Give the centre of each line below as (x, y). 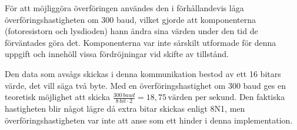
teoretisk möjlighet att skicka (58, 97)
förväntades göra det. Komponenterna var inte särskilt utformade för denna (141, 42)
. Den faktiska (260, 97)
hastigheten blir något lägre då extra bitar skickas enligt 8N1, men (125, 109)
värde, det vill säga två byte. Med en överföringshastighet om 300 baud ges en (145, 85)
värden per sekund (201, 98)
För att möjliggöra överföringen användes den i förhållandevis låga (124, 8)
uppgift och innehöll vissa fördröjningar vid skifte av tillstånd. (117, 54)
